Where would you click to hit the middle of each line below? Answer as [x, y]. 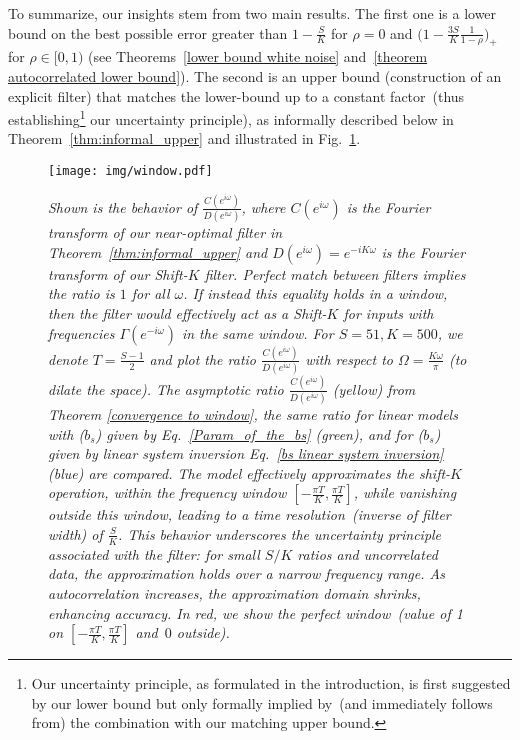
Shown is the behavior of [123, 206]
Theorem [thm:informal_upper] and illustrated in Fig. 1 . [184, 138]
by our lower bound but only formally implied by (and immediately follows [262, 702]
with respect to [349, 358]
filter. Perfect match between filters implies [335, 273]
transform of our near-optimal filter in [165, 232]
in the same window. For [257, 332]
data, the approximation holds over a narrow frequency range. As [246, 573]
